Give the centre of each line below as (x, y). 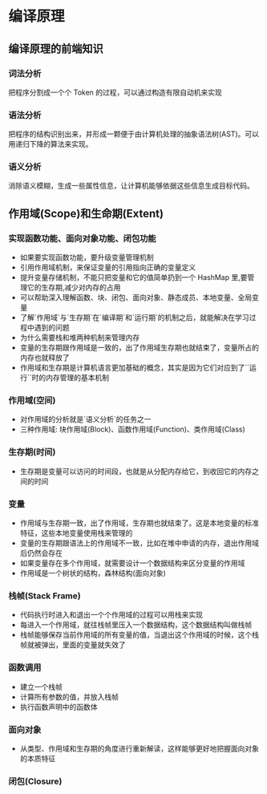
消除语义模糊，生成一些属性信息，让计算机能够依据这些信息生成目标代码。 (131, 186)
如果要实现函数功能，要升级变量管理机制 (87, 257)
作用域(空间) (32, 400)
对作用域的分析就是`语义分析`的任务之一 (85, 419)
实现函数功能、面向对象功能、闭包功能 (82, 238)
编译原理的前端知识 (56, 49)
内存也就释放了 (44, 358)
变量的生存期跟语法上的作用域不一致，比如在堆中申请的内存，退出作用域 (139, 543)
